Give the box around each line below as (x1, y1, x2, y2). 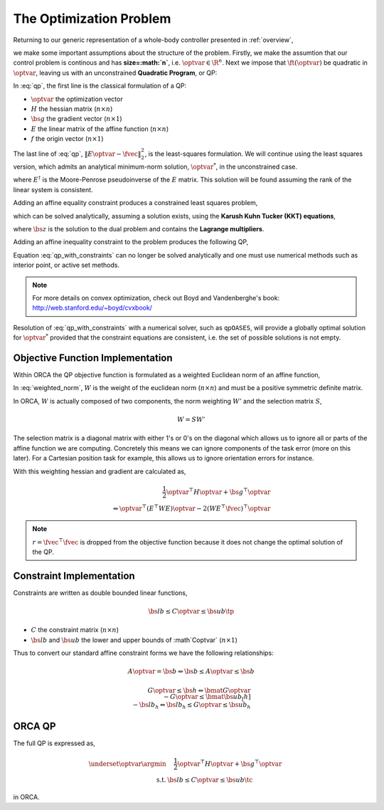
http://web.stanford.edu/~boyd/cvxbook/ (32, 303, 153, 312)
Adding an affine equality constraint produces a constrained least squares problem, (13, 199, 258, 207)
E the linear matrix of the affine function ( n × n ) (31, 125, 169, 133)
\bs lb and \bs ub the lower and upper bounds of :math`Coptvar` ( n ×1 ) (31, 636, 238, 644)
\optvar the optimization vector (31, 95, 124, 103)
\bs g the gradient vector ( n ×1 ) (31, 115, 122, 123)
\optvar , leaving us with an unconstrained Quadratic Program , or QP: (13, 68, 218, 77)
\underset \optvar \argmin (88, 759, 166, 768)
